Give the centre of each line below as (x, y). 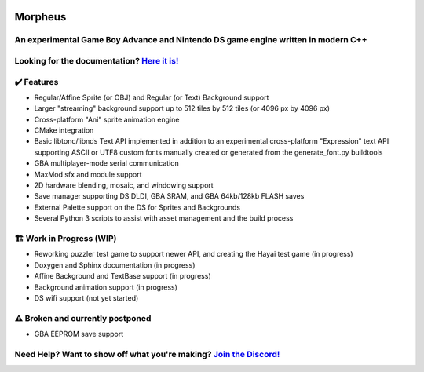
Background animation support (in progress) (106, 287)
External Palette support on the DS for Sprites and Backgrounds (137, 207)
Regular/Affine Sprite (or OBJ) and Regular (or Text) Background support (152, 97)
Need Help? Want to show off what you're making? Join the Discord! (147, 354)
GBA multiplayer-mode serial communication (107, 163)
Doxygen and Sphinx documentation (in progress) (115, 265)
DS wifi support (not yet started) (86, 297)
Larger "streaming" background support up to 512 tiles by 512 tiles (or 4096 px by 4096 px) (182, 108)
